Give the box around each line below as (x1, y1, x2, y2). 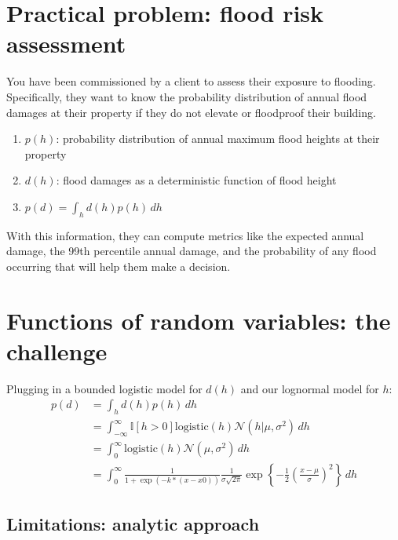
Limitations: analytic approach (6, 512, 260, 536)
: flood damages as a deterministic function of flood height (56, 172, 337, 188)
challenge (6, 334, 108, 367)
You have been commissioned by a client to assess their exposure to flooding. (6, 73, 376, 89)
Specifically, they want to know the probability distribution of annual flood (6, 88, 367, 104)
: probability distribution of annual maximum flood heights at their (56, 130, 380, 147)
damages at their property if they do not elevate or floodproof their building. (6, 104, 376, 120)
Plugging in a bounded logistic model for (6, 380, 203, 396)
